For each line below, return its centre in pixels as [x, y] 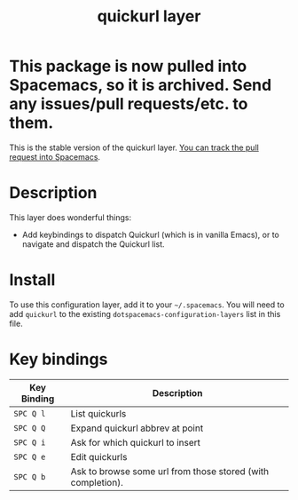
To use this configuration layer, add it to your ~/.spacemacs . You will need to [147, 305]
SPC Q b [30, 476]
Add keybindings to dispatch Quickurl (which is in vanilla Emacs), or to [150, 234]
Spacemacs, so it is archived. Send [141, 85]
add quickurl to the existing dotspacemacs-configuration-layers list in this [145, 313]
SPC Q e [30, 456]
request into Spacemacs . [55, 156]
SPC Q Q [30, 428]
